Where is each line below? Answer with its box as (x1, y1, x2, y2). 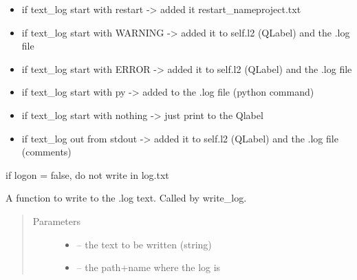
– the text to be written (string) (76, 237, 212, 251)
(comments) (21, 144, 72, 159)
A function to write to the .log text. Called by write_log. (6, 191, 247, 205)
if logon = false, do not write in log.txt (6, 167, 169, 182)
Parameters (32, 213, 80, 228)
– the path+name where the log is (76, 260, 221, 274)
